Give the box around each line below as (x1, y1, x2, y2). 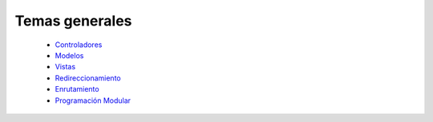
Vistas (55, 62, 76, 72)
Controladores (55, 40, 103, 49)
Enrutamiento (55, 85, 99, 94)
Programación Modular (55, 96, 132, 105)
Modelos (55, 50, 84, 60)
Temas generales (14, 12, 132, 30)
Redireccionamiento (55, 73, 121, 83)
